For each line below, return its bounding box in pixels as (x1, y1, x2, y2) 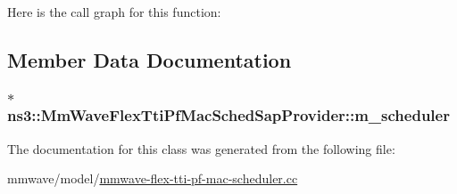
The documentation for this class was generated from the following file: (7, 139, 395, 158)
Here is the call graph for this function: (7, 3, 221, 20)
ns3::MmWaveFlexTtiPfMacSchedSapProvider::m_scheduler (7, 104, 450, 126)
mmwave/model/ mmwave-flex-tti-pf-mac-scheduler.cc (7, 169, 298, 188)
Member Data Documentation (7, 45, 292, 73)
